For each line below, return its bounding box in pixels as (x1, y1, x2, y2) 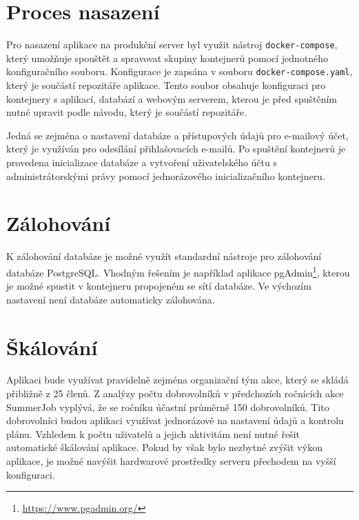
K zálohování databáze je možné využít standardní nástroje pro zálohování (6, 249, 322, 263)
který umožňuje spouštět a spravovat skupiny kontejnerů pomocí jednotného (6, 50, 329, 65)
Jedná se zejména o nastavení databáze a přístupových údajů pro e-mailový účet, (6, 128, 349, 142)
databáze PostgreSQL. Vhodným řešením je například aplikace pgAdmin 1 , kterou (6, 263, 350, 279)
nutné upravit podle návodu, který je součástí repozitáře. (6, 105, 247, 119)
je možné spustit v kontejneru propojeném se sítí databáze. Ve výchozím (6, 279, 311, 293)
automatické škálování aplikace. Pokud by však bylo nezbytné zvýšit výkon (6, 440, 322, 454)
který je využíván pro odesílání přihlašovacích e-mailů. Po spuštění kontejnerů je (6, 141, 346, 156)
